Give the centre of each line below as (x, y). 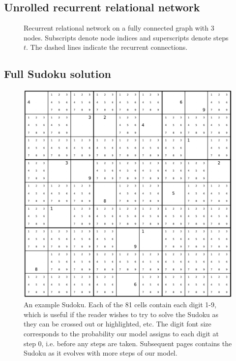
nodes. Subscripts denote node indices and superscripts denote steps (126, 37)
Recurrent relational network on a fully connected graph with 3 (119, 28)
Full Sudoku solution (58, 74)
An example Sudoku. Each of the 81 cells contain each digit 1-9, (120, 305)
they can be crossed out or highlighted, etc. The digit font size (118, 324)
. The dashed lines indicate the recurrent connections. (107, 47)
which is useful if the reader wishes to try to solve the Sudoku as (121, 314)
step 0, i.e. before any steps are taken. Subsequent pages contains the (128, 343)
